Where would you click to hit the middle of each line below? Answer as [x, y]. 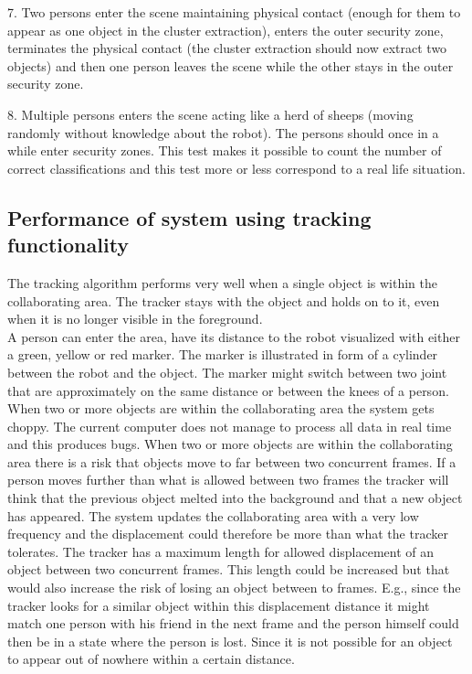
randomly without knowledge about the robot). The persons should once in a [223, 132]
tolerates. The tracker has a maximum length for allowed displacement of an [221, 551]
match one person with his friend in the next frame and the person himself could [233, 623]
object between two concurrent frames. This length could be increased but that [229, 569]
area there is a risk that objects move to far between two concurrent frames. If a [232, 461]
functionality [68, 245]
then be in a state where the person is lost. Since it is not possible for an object [230, 641]
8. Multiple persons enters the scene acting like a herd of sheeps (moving [210, 114]
